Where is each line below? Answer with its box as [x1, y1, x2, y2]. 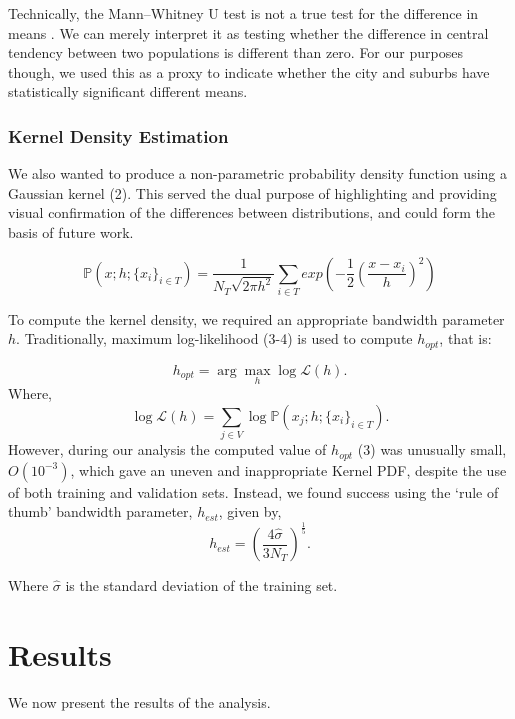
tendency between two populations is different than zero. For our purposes [8, 42, 463, 63]
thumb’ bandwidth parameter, [8, 501, 193, 522]
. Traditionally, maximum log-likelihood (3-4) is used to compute [16, 328, 413, 349]
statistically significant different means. [8, 81, 248, 102]
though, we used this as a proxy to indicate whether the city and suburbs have [8, 61, 490, 82]
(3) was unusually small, [357, 439, 507, 460]
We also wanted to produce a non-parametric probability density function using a [8, 163, 507, 184]
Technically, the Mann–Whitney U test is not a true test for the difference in [8, 3, 479, 23]
